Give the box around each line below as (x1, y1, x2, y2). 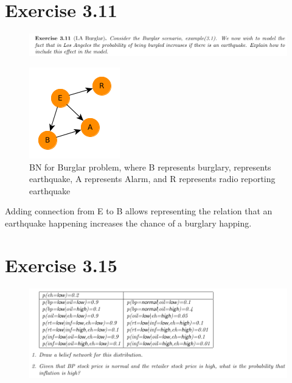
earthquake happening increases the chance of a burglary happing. (5, 216, 252, 229)
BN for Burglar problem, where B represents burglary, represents (29, 160, 271, 173)
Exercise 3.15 (5, 252, 117, 277)
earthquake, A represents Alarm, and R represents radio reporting (29, 172, 276, 185)
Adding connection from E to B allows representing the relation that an (5, 205, 273, 217)
